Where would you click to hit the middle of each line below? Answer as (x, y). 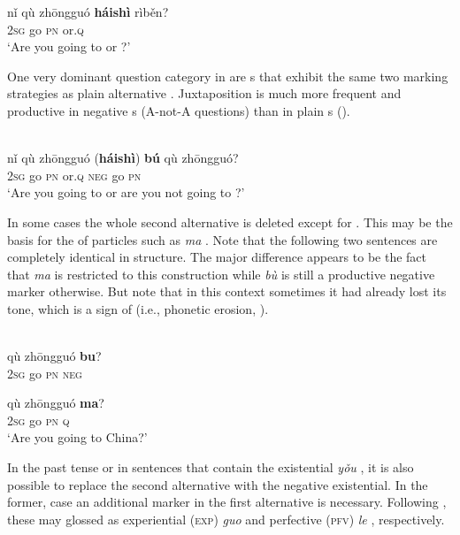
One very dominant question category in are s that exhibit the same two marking (228, 76)
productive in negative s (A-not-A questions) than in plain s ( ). (179, 110)
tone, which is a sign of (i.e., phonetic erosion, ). (138, 308)
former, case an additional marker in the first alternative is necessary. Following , (227, 502)
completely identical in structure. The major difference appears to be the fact (217, 257)
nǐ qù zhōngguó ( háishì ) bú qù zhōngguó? (123, 158)
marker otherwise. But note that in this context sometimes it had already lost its (227, 291)
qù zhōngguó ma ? (56, 403)
